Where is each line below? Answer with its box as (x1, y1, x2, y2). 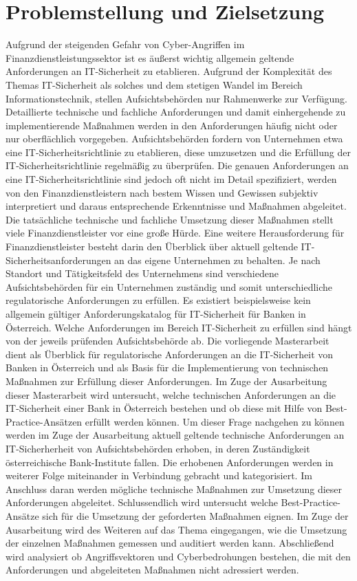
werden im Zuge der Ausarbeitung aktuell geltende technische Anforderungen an (6, 428, 345, 442)
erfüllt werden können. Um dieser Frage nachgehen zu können (85, 414, 345, 428)
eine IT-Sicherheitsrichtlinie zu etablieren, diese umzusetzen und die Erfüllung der (6, 144, 351, 159)
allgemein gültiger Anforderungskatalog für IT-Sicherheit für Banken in (6, 307, 306, 320)
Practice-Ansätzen (6, 414, 83, 428)
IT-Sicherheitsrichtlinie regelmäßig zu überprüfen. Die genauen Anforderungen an (6, 158, 349, 173)
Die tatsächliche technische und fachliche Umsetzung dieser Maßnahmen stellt (6, 212, 334, 226)
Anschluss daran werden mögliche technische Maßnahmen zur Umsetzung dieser (6, 481, 343, 496)
